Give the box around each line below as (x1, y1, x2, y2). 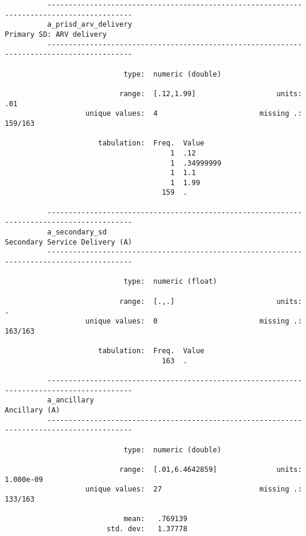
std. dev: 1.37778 (106, 524, 187, 533)
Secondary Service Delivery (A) (5, 237, 132, 246)
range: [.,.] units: (119, 297, 302, 306)
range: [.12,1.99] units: (119, 89, 302, 98)
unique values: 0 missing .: (85, 317, 302, 325)
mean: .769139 (123, 515, 187, 524)
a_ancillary (47, 396, 94, 405)
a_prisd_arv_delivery (47, 20, 132, 29)
